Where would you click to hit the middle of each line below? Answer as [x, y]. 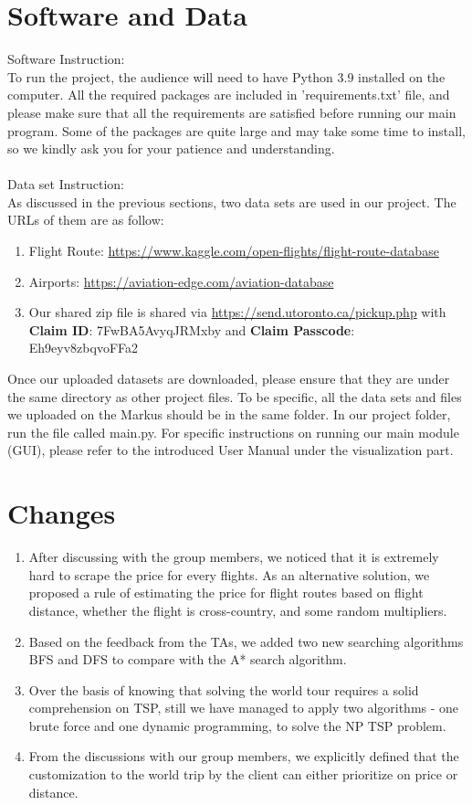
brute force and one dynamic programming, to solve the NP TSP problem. [237, 725]
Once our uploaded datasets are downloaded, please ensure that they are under [229, 379]
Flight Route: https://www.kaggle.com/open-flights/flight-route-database [234, 251]
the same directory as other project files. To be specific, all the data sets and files [235, 396]
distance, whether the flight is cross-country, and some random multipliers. [238, 610]
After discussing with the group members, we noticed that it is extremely [234, 557]
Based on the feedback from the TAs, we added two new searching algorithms [246, 641]
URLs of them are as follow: [86, 220]
